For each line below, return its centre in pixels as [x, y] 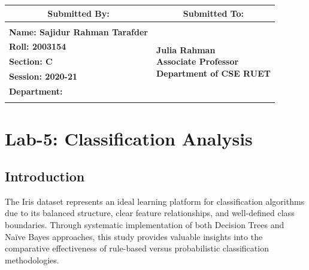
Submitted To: [213, 13]
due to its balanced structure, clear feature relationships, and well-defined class [150, 213]
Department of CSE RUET [213, 73]
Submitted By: [78, 13]
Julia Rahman [186, 49]
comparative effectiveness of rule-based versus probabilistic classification [137, 248]
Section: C [31, 61]
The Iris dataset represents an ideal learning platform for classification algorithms [155, 201]
